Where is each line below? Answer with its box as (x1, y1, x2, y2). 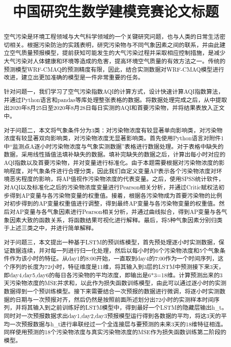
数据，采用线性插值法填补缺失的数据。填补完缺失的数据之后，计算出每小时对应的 (3, 150, 226, 159)
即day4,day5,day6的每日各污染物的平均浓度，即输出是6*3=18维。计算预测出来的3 (3, 270, 223, 279)
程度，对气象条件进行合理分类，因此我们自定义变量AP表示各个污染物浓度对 (9, 166, 216, 175)
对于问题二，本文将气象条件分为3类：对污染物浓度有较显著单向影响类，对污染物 (3, 126, 223, 134)
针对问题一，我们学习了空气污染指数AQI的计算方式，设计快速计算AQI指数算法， (3, 87, 224, 95)
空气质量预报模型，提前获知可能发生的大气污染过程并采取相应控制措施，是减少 (9, 49, 226, 57)
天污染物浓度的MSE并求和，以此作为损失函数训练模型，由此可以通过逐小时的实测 (3, 279, 227, 287)
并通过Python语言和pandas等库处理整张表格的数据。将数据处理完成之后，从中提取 (3, 95, 227, 104)
